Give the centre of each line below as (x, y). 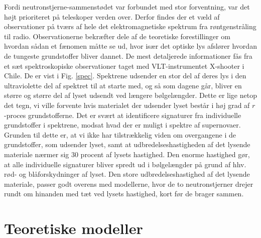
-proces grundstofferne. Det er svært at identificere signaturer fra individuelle (123, 115)
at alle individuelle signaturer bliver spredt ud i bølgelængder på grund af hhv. (125, 164)
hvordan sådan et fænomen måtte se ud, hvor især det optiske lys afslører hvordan (130, 46)
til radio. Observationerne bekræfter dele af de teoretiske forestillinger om (117, 36)
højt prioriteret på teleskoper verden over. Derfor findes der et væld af (112, 16)
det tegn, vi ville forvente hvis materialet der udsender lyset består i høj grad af (127, 105)
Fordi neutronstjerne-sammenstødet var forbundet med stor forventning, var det (127, 7)
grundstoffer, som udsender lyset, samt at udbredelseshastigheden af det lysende (127, 144)
